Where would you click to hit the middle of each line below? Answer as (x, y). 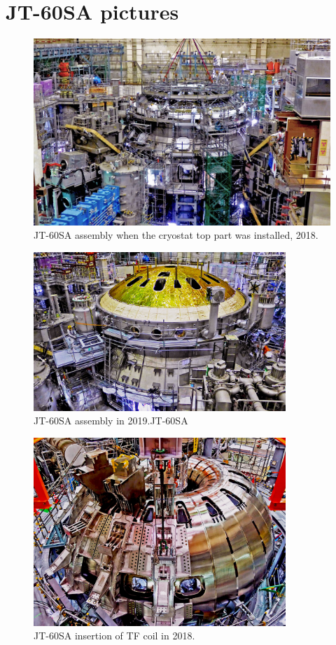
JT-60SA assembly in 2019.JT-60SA (111, 421)
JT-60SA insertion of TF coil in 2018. (114, 636)
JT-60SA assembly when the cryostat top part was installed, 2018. (176, 235)
